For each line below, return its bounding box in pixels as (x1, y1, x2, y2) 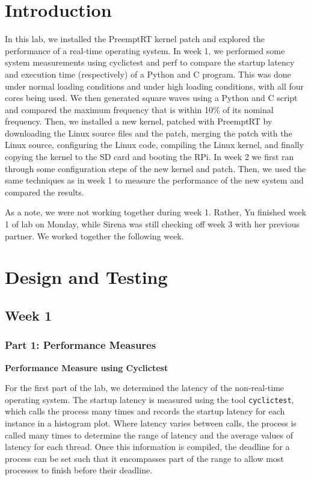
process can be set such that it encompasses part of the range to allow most (5, 452, 284, 464)
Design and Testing (5, 265, 168, 289)
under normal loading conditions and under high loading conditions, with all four (5, 79, 304, 92)
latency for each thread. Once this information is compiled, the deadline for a (5, 440, 290, 453)
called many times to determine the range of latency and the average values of (5, 428, 293, 441)
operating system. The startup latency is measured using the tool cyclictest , (5, 393, 294, 405)
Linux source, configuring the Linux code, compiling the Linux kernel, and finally (5, 138, 304, 151)
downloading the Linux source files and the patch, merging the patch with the (5, 126, 292, 139)
